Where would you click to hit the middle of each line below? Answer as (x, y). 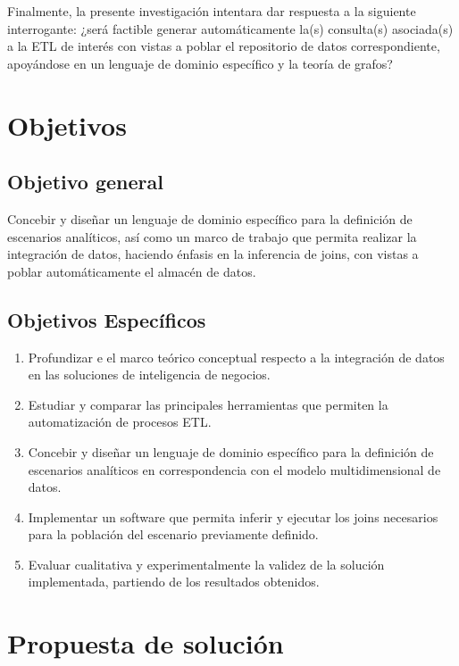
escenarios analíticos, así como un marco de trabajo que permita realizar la (212, 236)
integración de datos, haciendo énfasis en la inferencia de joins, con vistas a (213, 254)
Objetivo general (85, 182)
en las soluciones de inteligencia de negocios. (149, 375)
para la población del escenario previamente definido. (173, 534)
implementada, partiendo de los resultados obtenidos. (174, 582)
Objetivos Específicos (107, 319)
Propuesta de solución (146, 643)
